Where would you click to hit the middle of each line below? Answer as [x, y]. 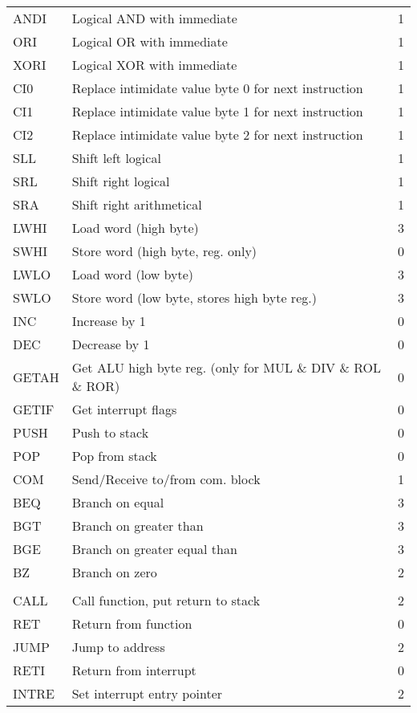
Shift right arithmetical [137, 204]
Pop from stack [114, 456]
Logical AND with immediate [154, 18]
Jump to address [118, 647]
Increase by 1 [109, 321]
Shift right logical [121, 181]
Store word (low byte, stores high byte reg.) [194, 297]
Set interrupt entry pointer [147, 693]
